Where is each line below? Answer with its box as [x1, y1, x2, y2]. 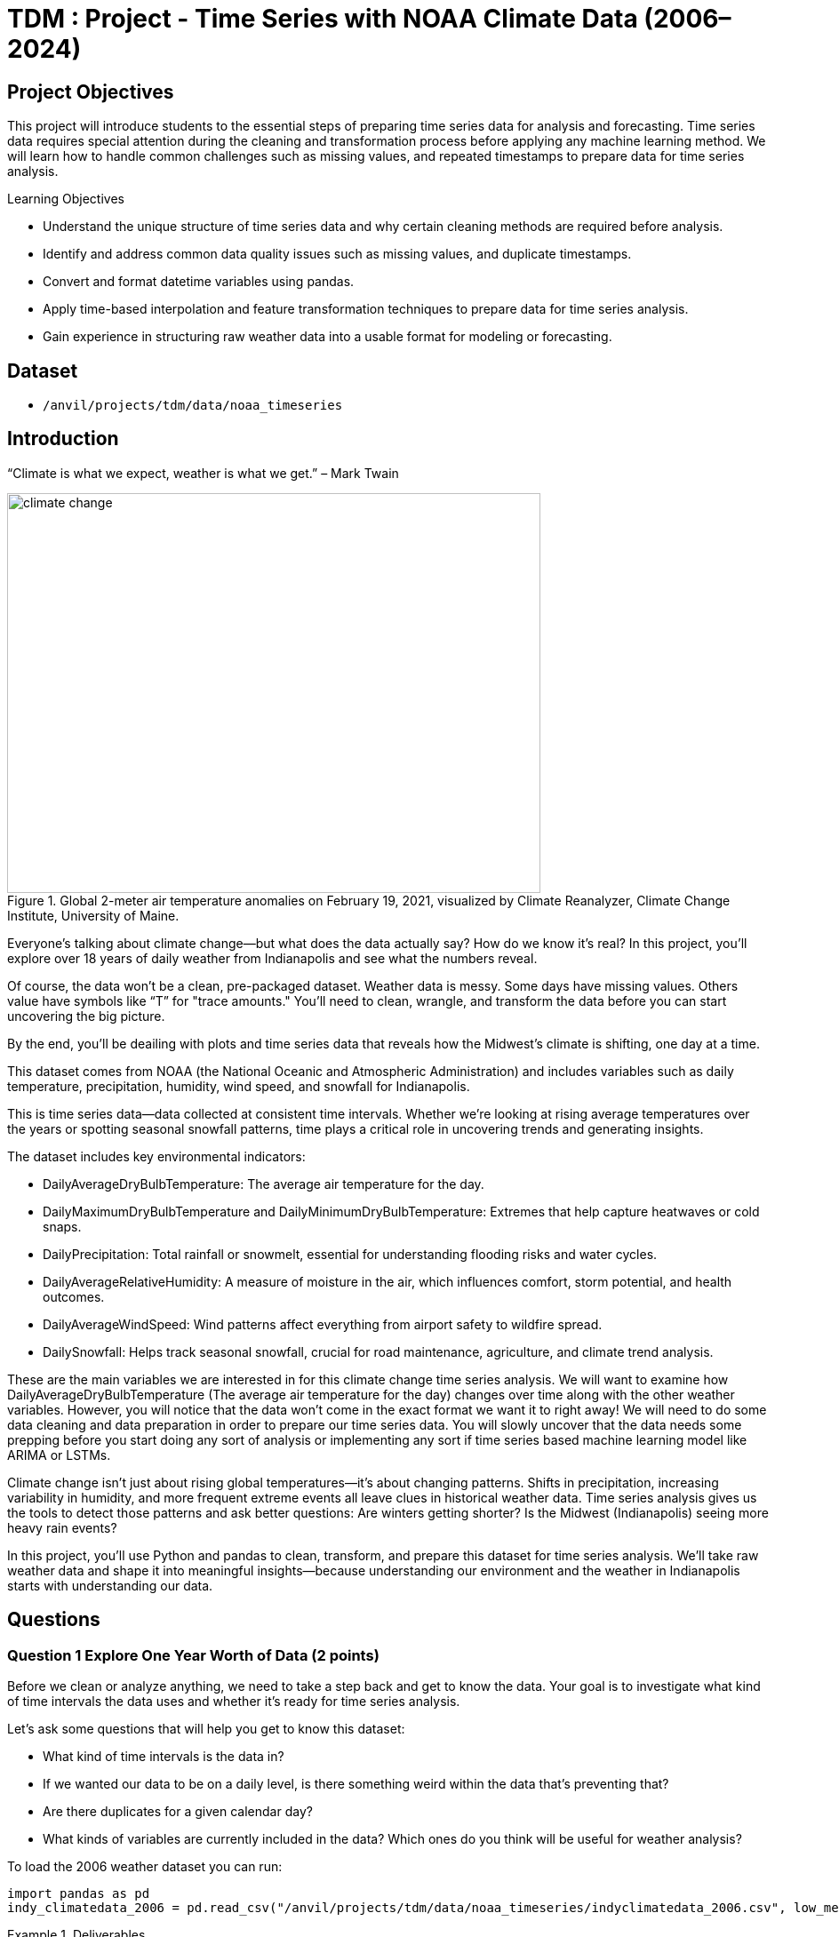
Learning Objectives [7, 191, 124, 207]
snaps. [43, 1218, 82, 1234]
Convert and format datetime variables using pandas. [43, 274, 355, 290]
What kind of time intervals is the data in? [43, 1749, 284, 1765]
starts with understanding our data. [7, 1577, 213, 1593]
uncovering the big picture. [7, 1008, 165, 1024]
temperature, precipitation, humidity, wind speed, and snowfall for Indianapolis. [7, 1078, 470, 1094]
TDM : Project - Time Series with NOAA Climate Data [7, 4, 638, 34]
